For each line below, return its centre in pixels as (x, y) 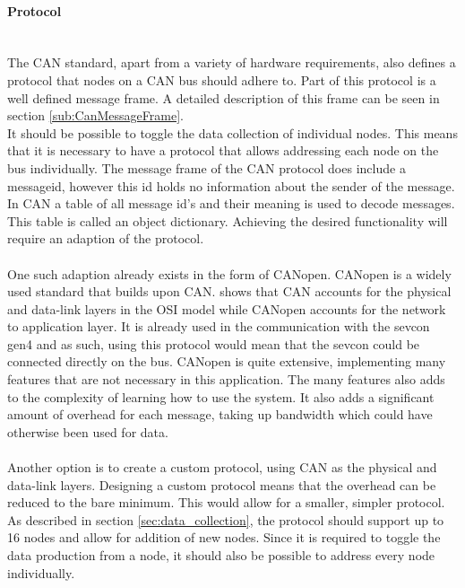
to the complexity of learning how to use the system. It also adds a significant (221, 396)
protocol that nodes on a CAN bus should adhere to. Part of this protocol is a (222, 79)
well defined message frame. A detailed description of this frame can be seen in (224, 97)
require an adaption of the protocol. (106, 238)
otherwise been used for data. (88, 431)
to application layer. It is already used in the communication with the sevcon (219, 326)
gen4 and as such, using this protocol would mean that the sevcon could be (214, 343)
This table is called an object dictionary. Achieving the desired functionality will (228, 220)
